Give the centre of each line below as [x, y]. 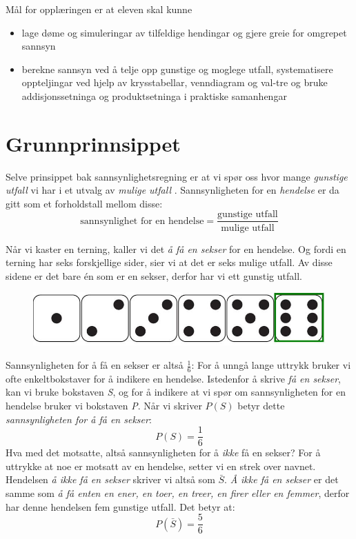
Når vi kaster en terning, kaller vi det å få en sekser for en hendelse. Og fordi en [176, 248]
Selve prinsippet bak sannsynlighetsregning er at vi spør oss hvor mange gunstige [177, 176]
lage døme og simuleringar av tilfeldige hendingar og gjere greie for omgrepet [184, 32]
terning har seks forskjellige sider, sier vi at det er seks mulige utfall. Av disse [169, 262]
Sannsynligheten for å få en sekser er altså [95, 365]
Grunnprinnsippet [93, 143]
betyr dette [261, 406]
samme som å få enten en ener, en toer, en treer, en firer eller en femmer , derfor [178, 493]
